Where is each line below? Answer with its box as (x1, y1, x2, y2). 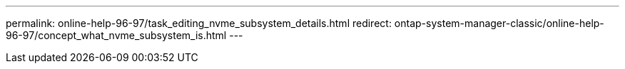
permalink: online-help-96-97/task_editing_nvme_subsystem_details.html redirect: (6, 17, 392, 29)
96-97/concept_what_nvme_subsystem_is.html (6, 29, 227, 41)
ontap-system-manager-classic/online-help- (394, 17, 604, 29)
